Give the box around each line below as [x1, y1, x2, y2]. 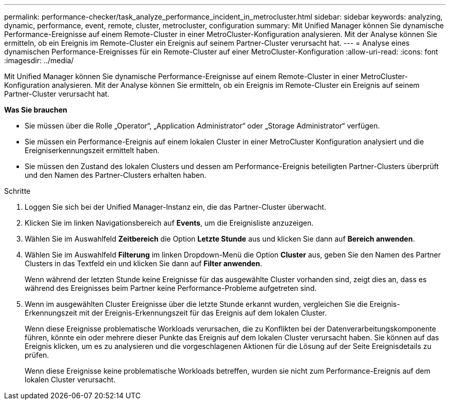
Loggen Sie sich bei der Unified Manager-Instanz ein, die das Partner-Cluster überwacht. [25, 203, 326, 211]
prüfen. [25, 351, 49, 359]
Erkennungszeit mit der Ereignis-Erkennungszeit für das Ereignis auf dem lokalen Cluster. [25, 308, 327, 317]
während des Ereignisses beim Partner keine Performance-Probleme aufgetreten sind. [25, 284, 317, 292]
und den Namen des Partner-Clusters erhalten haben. [25, 171, 207, 179]
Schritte [4, 187, 31, 195]
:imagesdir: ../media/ [4, 56, 74, 65]
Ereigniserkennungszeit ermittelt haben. [25, 146, 160, 155]
